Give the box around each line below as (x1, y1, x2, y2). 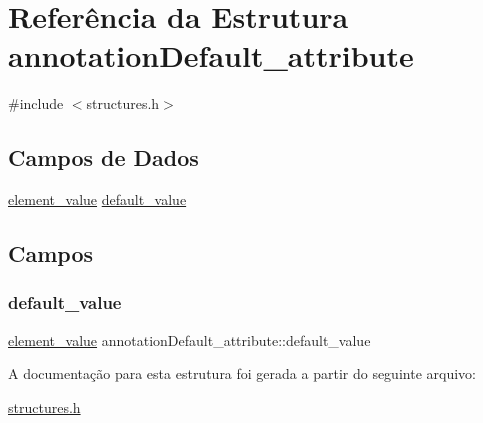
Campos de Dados (8, 142, 199, 173)
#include (8, 93, 64, 114)
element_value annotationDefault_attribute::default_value (8, 329, 371, 350)
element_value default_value (8, 189, 187, 210)
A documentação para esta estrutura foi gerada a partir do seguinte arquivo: (8, 363, 476, 384)
